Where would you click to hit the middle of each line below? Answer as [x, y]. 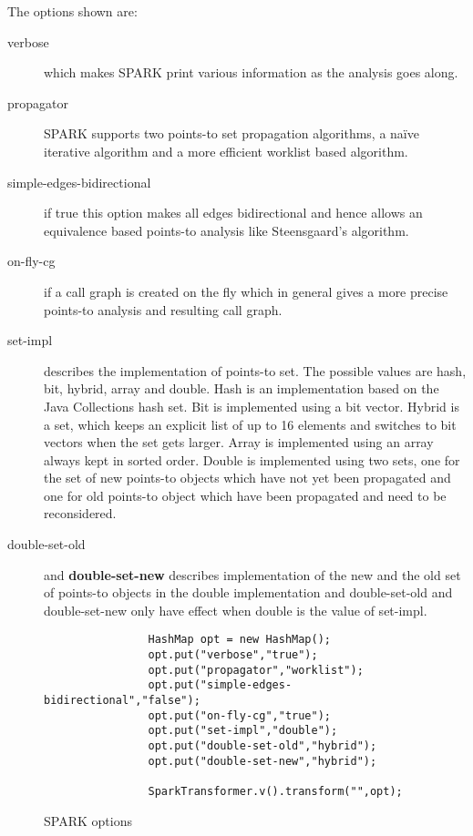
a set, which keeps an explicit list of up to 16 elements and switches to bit [250, 424]
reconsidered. [80, 513]
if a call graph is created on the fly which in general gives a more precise [246, 291]
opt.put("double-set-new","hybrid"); [262, 761]
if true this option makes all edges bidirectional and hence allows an [233, 213]
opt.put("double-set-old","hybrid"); [262, 746]
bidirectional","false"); [122, 701]
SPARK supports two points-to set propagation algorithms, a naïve [231, 133]
